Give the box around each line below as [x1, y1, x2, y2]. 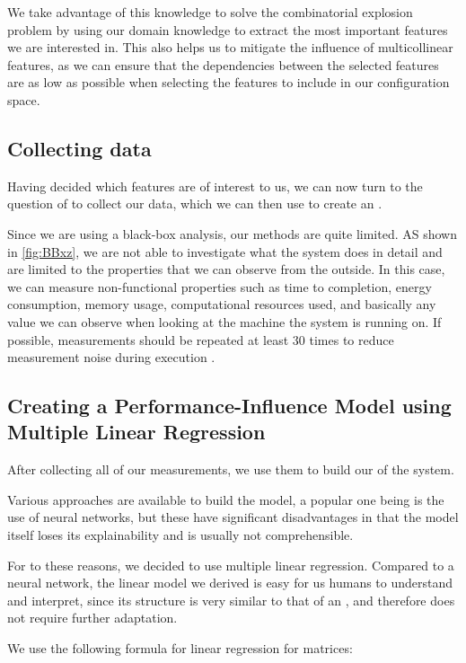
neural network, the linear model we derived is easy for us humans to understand [7, 573, 453, 592]
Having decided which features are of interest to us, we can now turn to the [7, 176, 423, 195]
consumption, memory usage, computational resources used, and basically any [7, 295, 436, 314]
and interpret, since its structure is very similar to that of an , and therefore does [7, 590, 455, 609]
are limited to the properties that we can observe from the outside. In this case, [7, 260, 445, 278]
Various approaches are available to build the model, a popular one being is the [7, 490, 444, 508]
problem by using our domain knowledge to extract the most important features [7, 20, 448, 39]
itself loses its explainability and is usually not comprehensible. [7, 526, 354, 544]
